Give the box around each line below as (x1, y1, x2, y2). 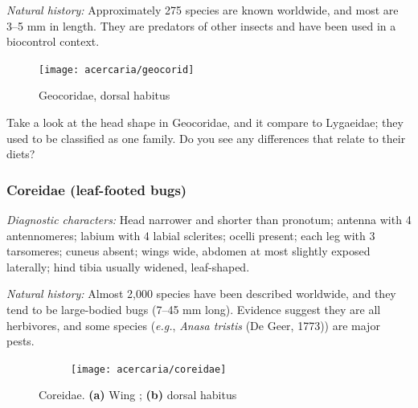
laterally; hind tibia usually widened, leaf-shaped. (6, 258, 250, 275)
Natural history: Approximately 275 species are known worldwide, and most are (6, 2, 399, 18)
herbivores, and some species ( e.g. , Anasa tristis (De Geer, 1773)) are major (6, 316, 380, 333)
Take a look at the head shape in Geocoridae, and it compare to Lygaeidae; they (6, 114, 404, 131)
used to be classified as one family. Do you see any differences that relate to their (6, 129, 406, 146)
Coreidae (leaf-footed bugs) (6, 179, 187, 199)
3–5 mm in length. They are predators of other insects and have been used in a (6, 17, 396, 34)
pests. (6, 333, 35, 349)
